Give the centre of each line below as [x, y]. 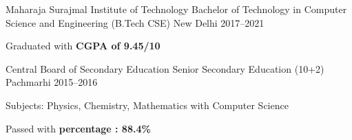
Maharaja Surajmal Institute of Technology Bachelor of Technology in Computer [176, 9]
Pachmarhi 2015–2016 [52, 82]
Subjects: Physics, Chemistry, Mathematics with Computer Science [147, 105]
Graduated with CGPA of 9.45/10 [83, 46]
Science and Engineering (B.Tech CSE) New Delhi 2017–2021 [135, 22]
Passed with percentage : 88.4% [78, 128]
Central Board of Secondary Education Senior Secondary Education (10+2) [165, 68]
